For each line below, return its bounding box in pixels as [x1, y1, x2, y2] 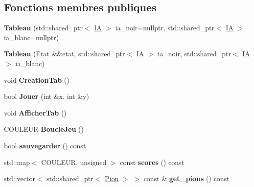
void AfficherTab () [4, 107, 67, 117]
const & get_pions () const [143, 173, 230, 184]
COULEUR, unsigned [41, 157, 107, 167]
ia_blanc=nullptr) [4, 32, 59, 42]
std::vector [4, 173, 35, 184]
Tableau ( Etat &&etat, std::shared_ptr [4, 48, 125, 59]
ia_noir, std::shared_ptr [158, 48, 231, 59]
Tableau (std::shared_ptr [4, 23, 83, 33]
